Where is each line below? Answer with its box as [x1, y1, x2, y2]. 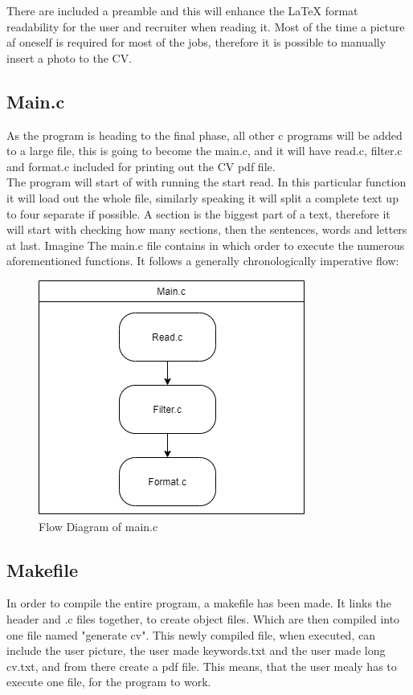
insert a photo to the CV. [6, 49, 133, 66]
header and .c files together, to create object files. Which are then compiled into [6, 610, 400, 627]
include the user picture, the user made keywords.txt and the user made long [6, 642, 386, 659]
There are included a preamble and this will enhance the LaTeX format [6, 2, 358, 18]
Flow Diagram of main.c [39, 517, 158, 534]
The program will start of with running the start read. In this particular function [6, 174, 407, 190]
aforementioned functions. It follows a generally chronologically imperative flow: [6, 252, 399, 269]
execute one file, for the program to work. [6, 673, 211, 690]
